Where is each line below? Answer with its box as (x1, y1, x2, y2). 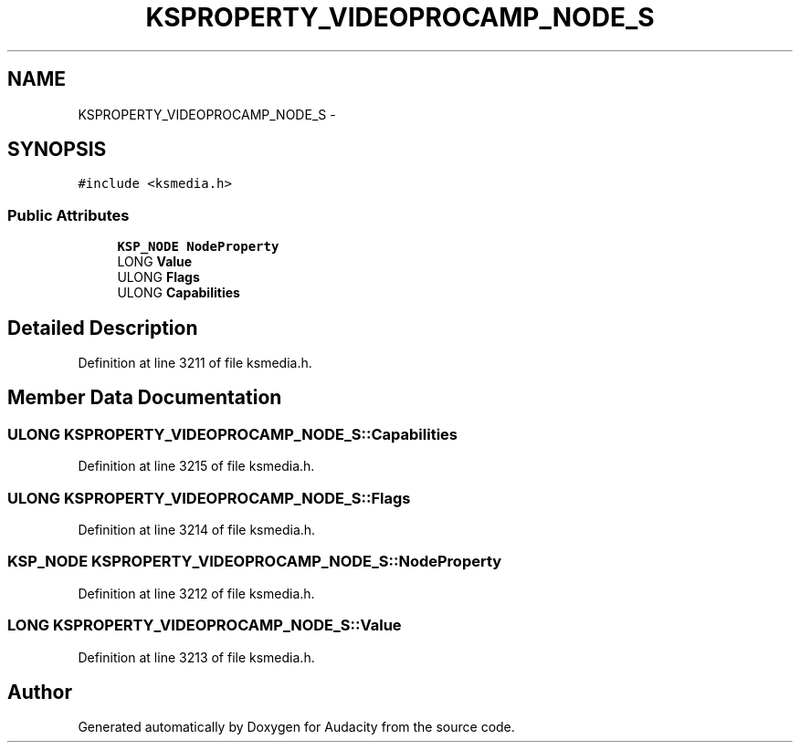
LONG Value (117, 254, 193, 270)
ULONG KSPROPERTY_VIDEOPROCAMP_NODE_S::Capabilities (7, 424, 458, 443)
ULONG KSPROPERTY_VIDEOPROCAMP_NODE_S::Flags (7, 488, 411, 507)
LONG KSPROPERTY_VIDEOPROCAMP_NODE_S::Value (7, 616, 402, 635)
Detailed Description (7, 316, 198, 339)
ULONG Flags (117, 269, 200, 286)
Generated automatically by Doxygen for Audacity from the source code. (78, 719, 515, 735)
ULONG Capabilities (117, 285, 240, 301)
